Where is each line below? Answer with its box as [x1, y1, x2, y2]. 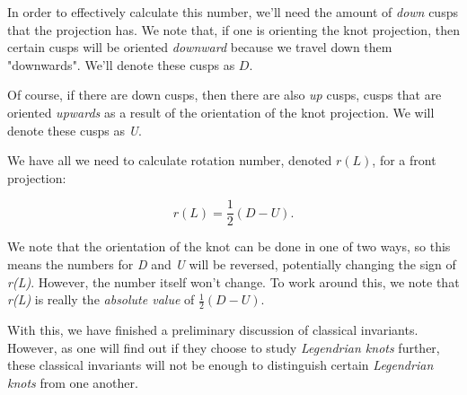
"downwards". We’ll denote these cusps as [7, 55, 235, 74]
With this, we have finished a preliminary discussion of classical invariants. [7, 320, 419, 339]
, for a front [372, 151, 436, 170]
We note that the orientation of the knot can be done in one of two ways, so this [7, 237, 451, 256]
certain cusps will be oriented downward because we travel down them [7, 38, 392, 57]
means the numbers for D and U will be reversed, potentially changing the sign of [7, 255, 456, 273]
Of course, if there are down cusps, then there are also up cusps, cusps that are [7, 85, 442, 104]
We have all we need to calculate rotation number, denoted [7, 151, 332, 170]
